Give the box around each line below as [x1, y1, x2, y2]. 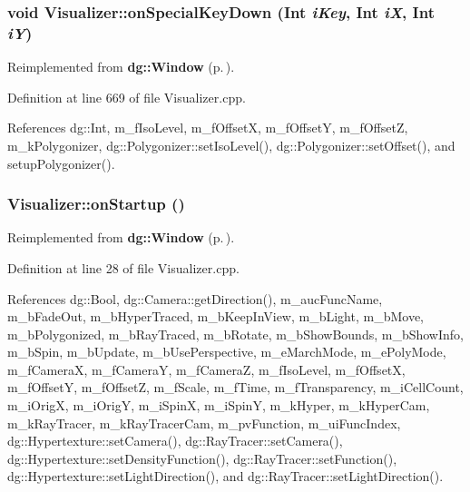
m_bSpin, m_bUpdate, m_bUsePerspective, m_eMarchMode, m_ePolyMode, [7, 342, 446, 361]
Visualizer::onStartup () [7, 192, 185, 215]
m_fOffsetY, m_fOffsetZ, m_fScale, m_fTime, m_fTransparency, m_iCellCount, [7, 378, 464, 397]
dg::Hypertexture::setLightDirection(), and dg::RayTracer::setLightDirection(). [7, 467, 444, 486]
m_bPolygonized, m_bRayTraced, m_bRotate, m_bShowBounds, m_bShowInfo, [7, 324, 464, 343]
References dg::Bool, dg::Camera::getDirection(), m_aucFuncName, [7, 289, 383, 308]
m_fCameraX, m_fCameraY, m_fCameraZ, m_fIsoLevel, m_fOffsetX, [7, 359, 406, 379]
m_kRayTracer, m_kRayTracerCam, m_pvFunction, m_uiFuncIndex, [7, 413, 401, 432]
